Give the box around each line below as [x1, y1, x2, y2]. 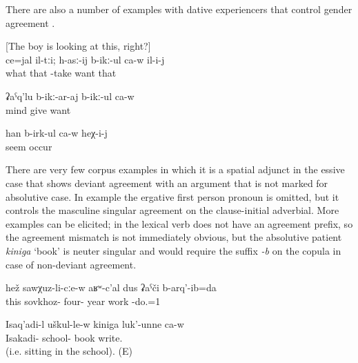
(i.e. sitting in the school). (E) [6, 344, 132, 358]
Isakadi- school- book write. [6, 330, 123, 344]
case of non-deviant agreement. [6, 257, 137, 271]
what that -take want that [6, 66, 117, 80]
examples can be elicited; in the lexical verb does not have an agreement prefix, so [6, 216, 353, 230]
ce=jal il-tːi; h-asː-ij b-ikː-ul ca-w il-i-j [6, 52, 165, 66]
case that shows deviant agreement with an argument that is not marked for [6, 175, 328, 190]
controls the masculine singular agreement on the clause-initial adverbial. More [6, 203, 339, 217]
